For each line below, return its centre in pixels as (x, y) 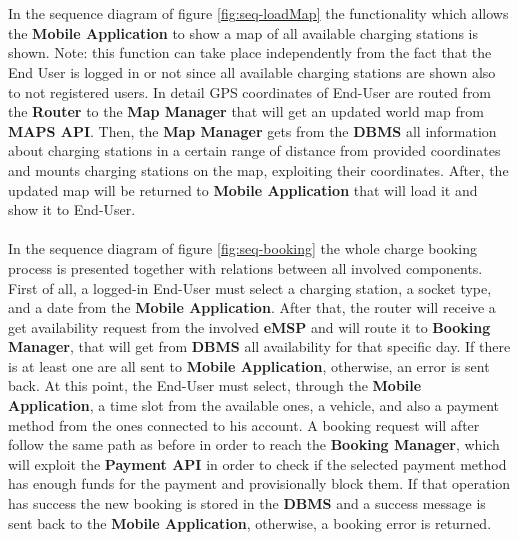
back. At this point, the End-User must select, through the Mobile (215, 385)
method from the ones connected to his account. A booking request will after (244, 424)
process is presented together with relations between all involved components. (245, 267)
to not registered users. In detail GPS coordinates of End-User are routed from (250, 91)
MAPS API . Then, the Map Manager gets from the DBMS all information (252, 130)
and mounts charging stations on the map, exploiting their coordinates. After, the (258, 169)
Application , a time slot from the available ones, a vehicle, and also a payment (254, 405)
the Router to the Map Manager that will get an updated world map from (246, 111)
